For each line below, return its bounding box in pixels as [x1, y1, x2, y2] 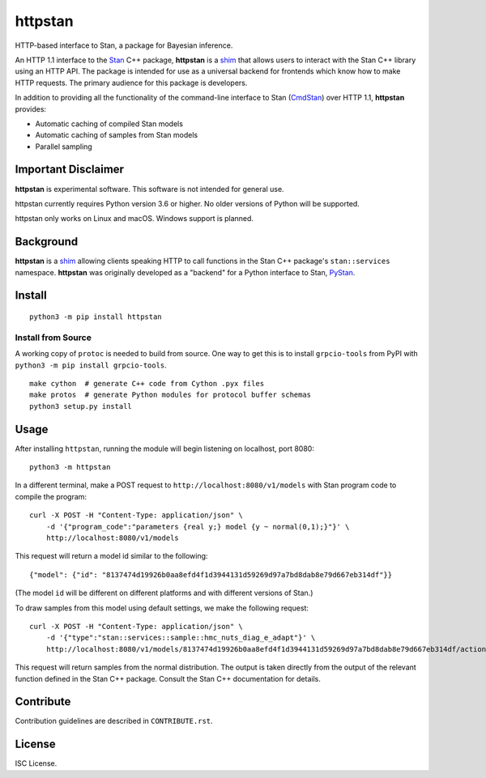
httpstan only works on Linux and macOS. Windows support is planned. [15, 214, 254, 223]
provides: [15, 104, 47, 113]
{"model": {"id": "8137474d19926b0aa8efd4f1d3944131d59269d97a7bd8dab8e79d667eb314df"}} [29, 570, 393, 579]
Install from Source [15, 332, 92, 343]
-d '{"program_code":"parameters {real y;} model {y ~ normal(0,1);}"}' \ [45, 522, 350, 531]
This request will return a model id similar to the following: [15, 551, 208, 561]
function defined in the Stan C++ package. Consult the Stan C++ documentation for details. [15, 674, 322, 683]
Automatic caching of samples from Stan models [35, 130, 198, 140]
